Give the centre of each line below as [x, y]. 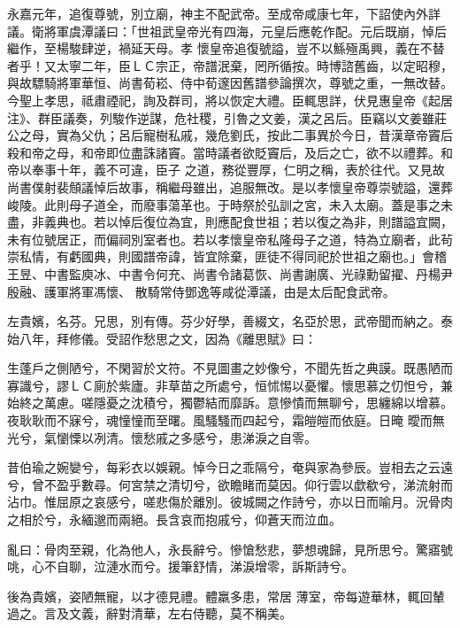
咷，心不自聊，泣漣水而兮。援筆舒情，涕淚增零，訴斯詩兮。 [180, 566]
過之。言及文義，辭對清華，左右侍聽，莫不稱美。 [149, 613]
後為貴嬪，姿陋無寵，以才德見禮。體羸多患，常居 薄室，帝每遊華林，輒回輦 [226, 596]
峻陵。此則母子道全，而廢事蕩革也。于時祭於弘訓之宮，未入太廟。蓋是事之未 [230, 204]
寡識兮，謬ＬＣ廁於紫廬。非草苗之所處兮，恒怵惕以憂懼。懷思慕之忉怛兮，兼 [230, 385]
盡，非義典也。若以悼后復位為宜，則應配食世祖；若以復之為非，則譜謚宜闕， [230, 222]
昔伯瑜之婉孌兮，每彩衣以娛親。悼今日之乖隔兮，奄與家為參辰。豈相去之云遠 [230, 467]
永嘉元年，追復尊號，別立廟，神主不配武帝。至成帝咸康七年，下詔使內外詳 [224, 13]
